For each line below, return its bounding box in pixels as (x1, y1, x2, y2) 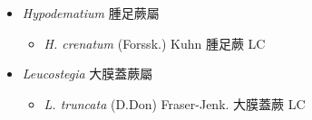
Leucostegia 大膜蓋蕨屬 (22, 64, 153, 83)
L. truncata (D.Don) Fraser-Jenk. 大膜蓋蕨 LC (44, 94, 306, 113)
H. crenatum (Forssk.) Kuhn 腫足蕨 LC (44, 33, 266, 52)
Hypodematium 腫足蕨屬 (22, 4, 160, 22)
